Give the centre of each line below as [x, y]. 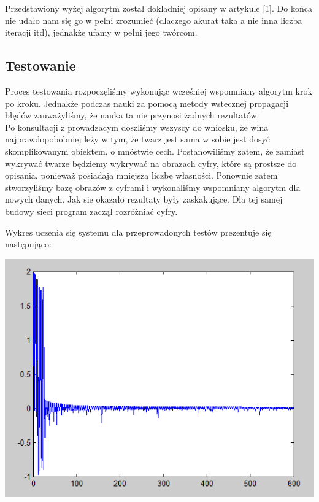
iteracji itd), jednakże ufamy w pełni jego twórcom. [101, 32]
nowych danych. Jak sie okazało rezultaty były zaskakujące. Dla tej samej [144, 199]
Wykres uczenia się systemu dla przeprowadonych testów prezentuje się [138, 232]
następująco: [28, 244]
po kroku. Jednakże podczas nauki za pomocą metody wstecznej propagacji [147, 103]
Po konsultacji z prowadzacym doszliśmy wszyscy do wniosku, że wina [137, 127]
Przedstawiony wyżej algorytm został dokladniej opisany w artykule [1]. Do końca [159, 8]
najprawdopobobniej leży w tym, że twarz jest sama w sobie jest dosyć [138, 139]
